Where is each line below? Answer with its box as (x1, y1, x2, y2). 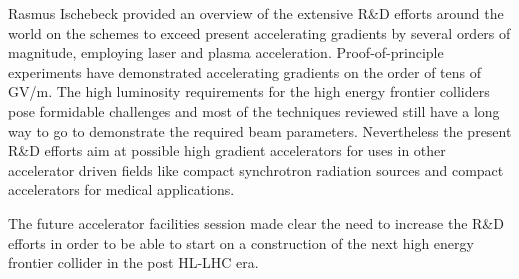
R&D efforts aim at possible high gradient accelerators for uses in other (8, 140, 446, 161)
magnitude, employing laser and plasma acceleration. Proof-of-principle (8, 42, 444, 63)
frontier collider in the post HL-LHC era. (8, 252, 259, 273)
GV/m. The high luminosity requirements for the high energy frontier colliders (8, 81, 490, 102)
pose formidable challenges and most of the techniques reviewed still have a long (8, 100, 500, 121)
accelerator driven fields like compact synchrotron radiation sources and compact (8, 159, 504, 180)
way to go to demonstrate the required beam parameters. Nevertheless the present (8, 120, 512, 141)
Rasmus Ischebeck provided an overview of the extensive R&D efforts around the (8, 3, 504, 23)
